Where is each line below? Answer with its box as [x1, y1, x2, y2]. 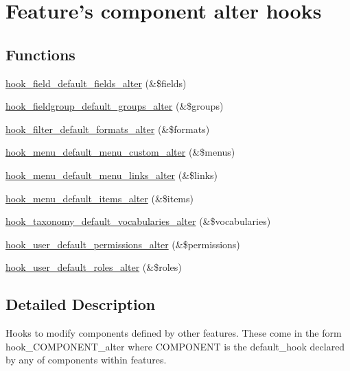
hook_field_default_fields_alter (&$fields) [5, 75, 187, 90]
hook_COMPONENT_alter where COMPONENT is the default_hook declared [5, 339, 345, 353]
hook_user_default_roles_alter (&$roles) [5, 260, 182, 274]
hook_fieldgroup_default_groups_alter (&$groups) [5, 99, 224, 113]
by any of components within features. [5, 352, 167, 367]
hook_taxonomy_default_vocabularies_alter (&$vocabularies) [5, 214, 271, 228]
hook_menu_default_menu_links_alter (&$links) [5, 167, 218, 182]
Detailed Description [5, 294, 156, 315]
